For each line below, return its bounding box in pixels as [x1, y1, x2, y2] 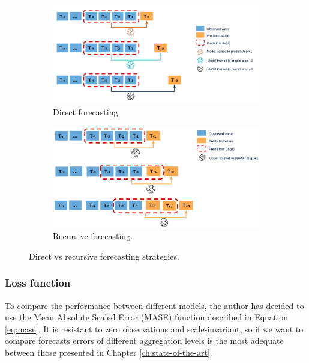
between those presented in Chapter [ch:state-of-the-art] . [5, 346, 212, 358]
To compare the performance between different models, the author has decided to [5, 299, 304, 311]
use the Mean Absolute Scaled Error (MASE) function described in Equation [5, 311, 288, 323]
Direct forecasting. [53, 105, 121, 118]
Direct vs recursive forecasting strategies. [29, 249, 179, 262]
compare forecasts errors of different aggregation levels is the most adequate [5, 334, 284, 347]
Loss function [5, 275, 71, 290]
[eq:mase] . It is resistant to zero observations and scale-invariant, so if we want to [5, 322, 304, 335]
